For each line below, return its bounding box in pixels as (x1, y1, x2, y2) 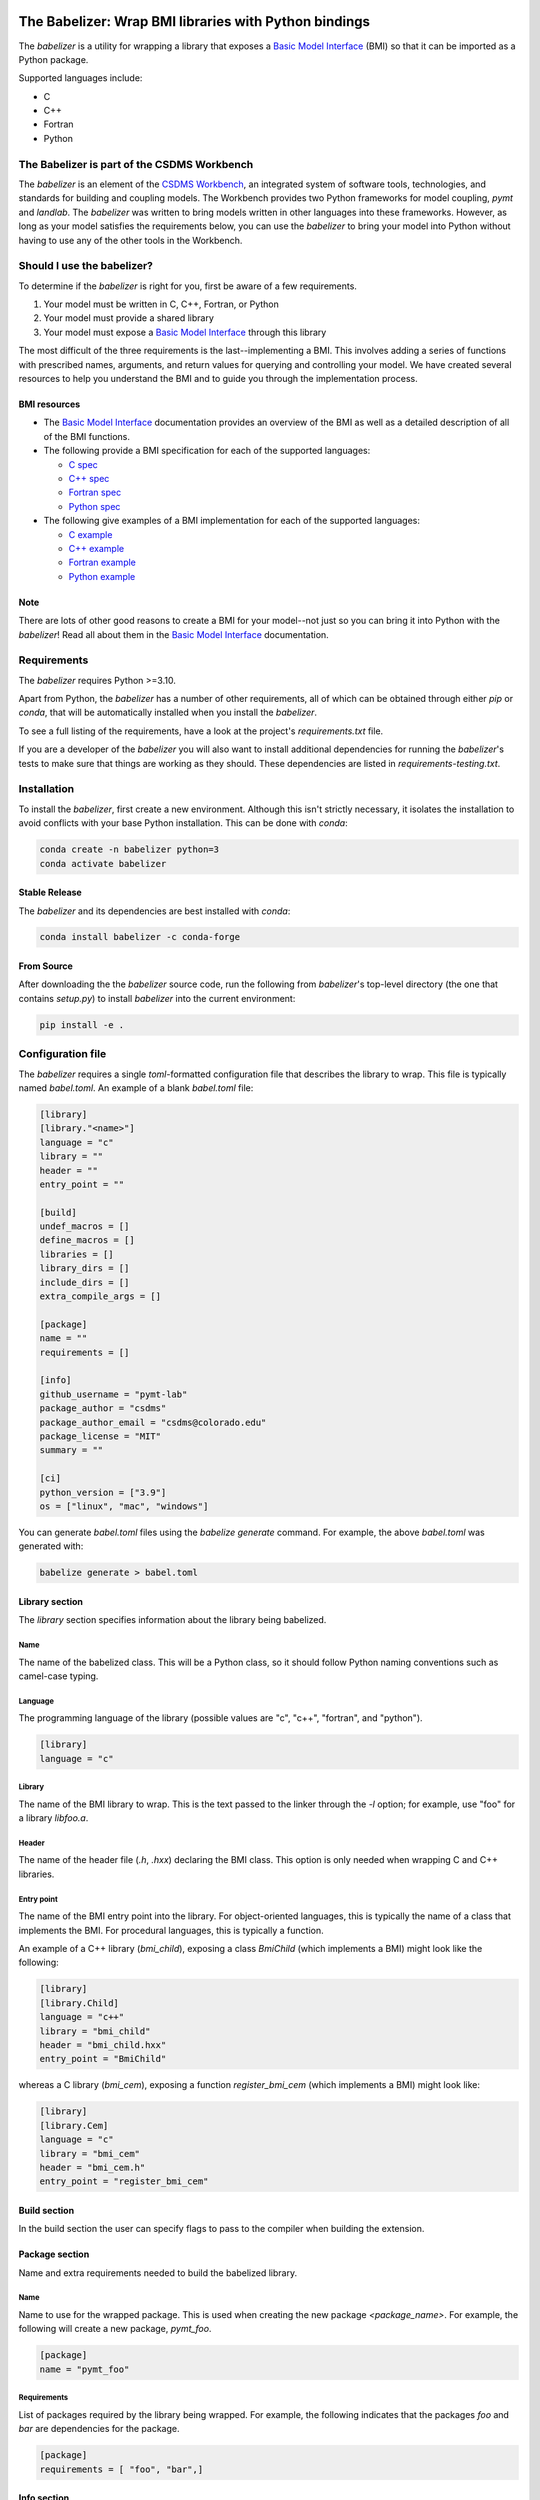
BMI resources (18, 398, 81, 410)
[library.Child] (39, 1997, 120, 2009)
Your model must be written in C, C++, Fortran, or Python (43, 298, 280, 310)
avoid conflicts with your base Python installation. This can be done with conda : (18, 817, 349, 829)
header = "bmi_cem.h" (39, 2161, 146, 2173)
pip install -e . (39, 1019, 125, 1030)
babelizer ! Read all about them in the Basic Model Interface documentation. (18, 628, 329, 640)
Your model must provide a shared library (43, 312, 215, 324)
